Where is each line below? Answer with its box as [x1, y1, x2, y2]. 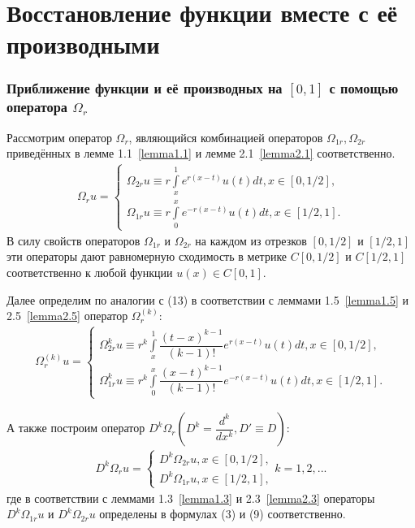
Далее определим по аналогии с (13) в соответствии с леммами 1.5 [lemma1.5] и [6, 291, 409, 308]
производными [6, 28, 160, 61]
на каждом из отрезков [195, 232, 307, 249]
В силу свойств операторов [6, 232, 140, 249]
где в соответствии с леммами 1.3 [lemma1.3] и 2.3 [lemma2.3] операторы [6, 489, 375, 506]
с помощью [329, 78, 399, 98]
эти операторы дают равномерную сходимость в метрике [6, 248, 287, 265]
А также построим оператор [6, 419, 145, 436]
